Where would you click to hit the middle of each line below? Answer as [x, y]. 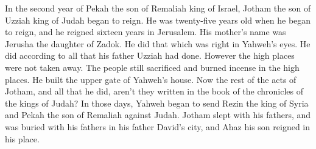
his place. [22, 138]
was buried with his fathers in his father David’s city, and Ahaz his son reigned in [158, 126]
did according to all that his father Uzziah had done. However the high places [150, 55]
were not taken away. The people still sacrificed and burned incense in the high [152, 67]
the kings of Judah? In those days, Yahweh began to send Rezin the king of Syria [157, 103]
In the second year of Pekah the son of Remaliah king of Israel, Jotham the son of [158, 8]
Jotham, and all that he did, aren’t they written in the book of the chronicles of [154, 91]
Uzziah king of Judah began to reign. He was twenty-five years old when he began [158, 20]
